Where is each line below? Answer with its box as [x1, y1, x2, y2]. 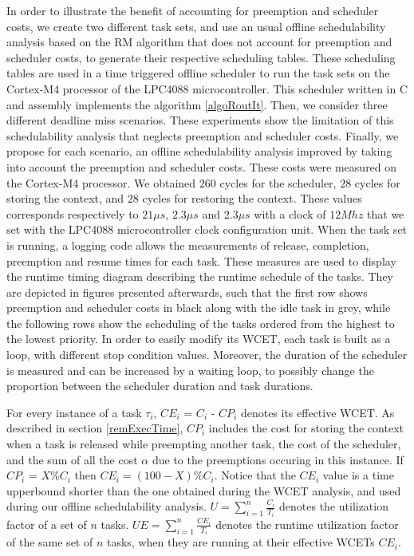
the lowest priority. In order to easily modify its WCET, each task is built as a [6, 330, 391, 347]
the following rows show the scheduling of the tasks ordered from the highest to [6, 314, 395, 331]
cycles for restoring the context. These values [142, 190, 362, 207]
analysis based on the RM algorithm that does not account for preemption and [6, 34, 392, 50]
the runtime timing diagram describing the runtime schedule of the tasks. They [6, 268, 394, 285]
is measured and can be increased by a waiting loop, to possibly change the [6, 361, 374, 378]
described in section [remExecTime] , [6, 420, 183, 436]
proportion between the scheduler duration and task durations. [6, 377, 313, 394]
